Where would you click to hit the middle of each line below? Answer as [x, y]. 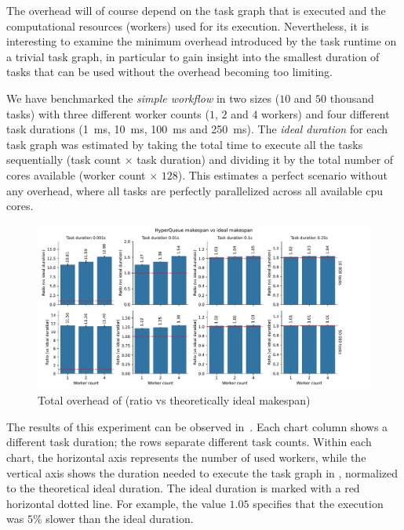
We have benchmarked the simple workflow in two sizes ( [143, 98]
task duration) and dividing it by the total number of [265, 160]
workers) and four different [326, 113]
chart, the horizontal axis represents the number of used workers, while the [186, 457]
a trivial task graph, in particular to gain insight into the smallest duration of [193, 56]
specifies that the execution [318, 503]
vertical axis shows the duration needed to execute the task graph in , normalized [202, 472]
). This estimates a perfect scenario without [282, 174]
